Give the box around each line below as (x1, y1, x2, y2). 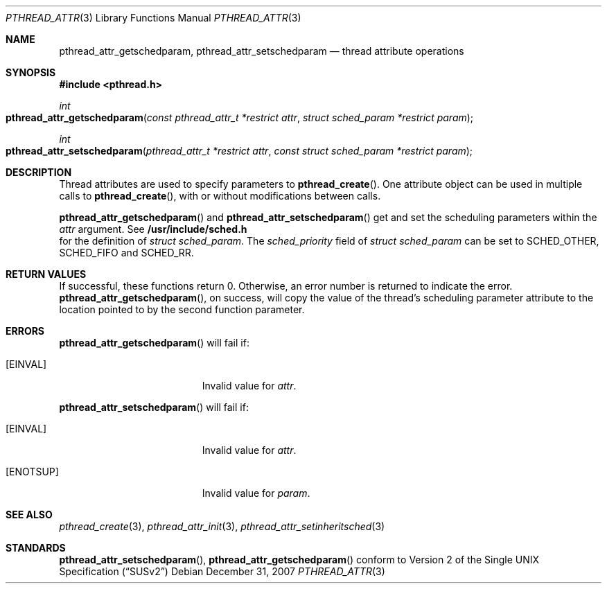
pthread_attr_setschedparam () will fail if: (59, 401, 249, 413)
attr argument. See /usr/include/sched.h (59, 223, 247, 235)
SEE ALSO (6, 509, 53, 520)
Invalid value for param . (202, 487, 310, 499)
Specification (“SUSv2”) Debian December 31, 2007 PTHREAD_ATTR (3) (59, 565, 385, 577)
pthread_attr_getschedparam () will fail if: (59, 337, 249, 349)
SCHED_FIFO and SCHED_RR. (59, 247, 194, 258)
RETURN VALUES (6, 268, 87, 280)
